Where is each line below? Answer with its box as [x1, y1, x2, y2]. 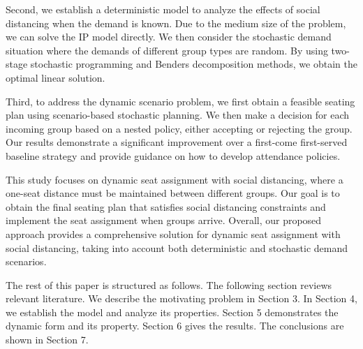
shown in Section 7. [6, 332, 89, 347]
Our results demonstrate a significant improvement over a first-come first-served [6, 135, 348, 149]
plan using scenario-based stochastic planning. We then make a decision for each [6, 107, 350, 122]
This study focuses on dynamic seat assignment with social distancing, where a [6, 172, 343, 186]
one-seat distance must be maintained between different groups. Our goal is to [6, 186, 340, 200]
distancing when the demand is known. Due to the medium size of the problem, [6, 15, 346, 30]
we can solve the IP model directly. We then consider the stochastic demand [6, 29, 332, 44]
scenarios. [6, 254, 47, 269]
